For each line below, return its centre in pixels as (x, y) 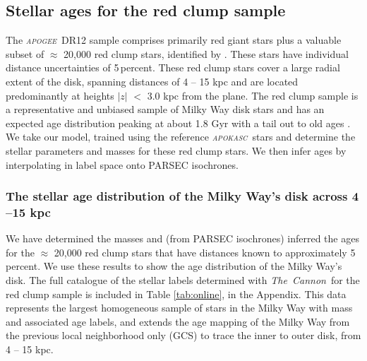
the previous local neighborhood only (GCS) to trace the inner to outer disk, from (183, 335)
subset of (25, 53)
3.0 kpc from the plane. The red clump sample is (253, 95)
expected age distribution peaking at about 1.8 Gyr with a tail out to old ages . (178, 123)
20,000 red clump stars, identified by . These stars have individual (206, 53)
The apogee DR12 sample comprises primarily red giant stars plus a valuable (174, 40)
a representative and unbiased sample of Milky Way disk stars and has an (165, 109)
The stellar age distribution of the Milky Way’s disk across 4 (182, 196)
